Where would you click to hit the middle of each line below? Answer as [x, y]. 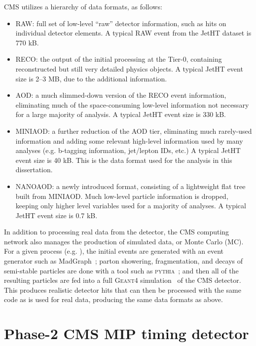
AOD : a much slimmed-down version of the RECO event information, [121, 95]
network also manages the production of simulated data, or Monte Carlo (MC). [124, 241]
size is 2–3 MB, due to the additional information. [91, 78]
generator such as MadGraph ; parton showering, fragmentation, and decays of [124, 261]
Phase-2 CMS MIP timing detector [127, 333]
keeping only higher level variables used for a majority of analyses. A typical [131, 206]
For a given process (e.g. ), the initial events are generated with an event [114, 251]
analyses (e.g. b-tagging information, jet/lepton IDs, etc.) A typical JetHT [128, 150]
